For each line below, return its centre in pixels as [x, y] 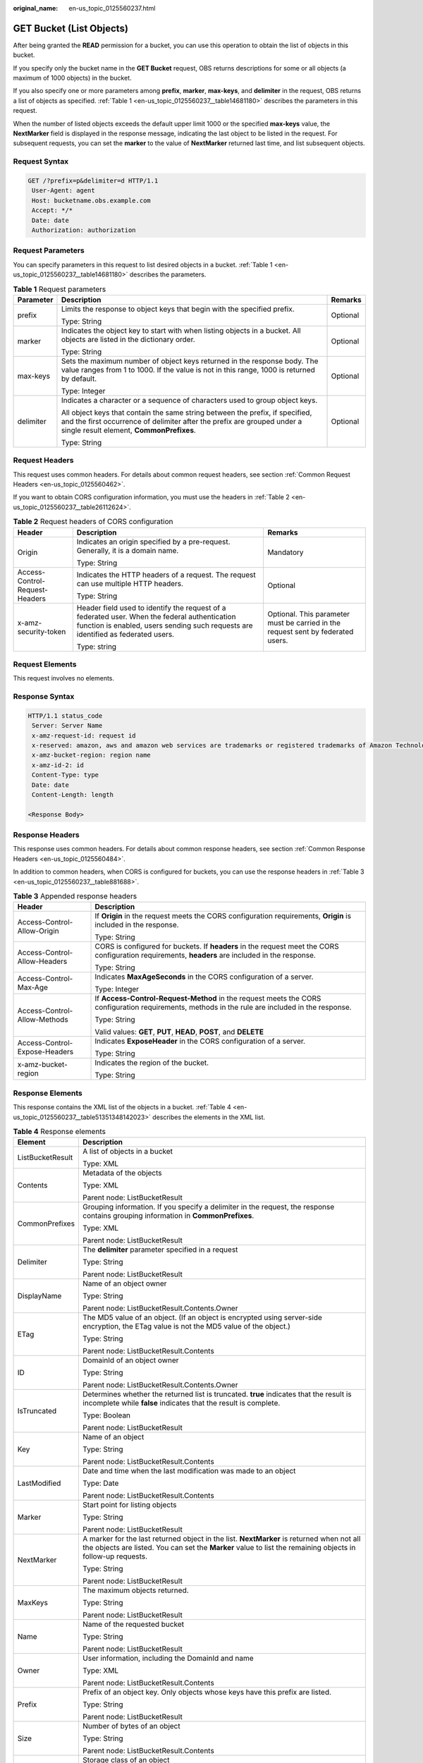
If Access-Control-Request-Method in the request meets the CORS [208, 999]
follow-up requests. [115, 1556]
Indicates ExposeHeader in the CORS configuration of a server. [200, 1042]
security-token [42, 631]
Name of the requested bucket [133, 1624]
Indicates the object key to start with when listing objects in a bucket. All [181, 330]
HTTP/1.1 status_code [65, 715]
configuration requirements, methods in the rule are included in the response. [223, 1007]
